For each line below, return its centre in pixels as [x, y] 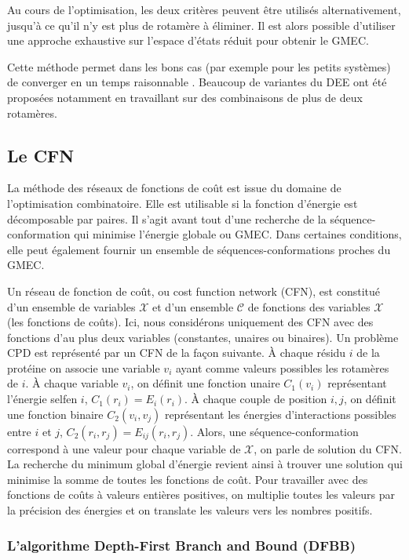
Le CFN [41, 155]
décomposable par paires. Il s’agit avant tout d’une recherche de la [167, 218]
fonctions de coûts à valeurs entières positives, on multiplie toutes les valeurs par [201, 495]
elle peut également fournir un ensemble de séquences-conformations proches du [199, 249]
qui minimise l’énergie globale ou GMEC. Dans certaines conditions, [238, 234]
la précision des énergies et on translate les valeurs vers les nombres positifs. [190, 510]
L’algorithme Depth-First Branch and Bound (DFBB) [182, 545]
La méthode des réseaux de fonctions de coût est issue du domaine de [174, 188]
